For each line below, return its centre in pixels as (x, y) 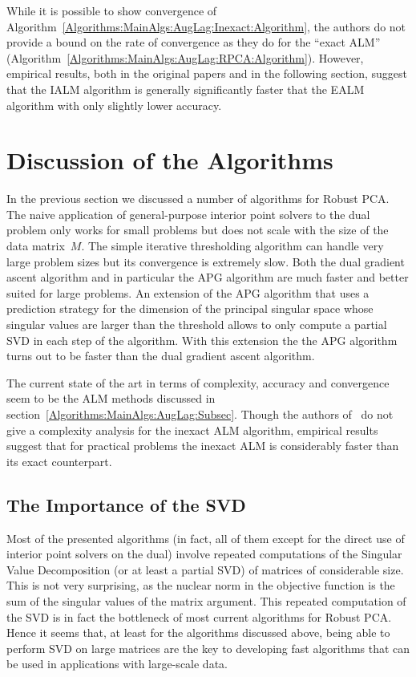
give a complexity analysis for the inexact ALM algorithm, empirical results (192, 430)
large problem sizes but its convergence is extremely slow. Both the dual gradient (206, 261)
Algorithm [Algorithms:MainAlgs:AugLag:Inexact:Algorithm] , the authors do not (206, 26)
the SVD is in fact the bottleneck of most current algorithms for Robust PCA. (199, 616)
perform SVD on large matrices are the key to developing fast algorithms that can (208, 648)
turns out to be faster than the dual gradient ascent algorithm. (161, 356)
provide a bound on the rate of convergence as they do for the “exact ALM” (194, 42)
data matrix (36, 246)
